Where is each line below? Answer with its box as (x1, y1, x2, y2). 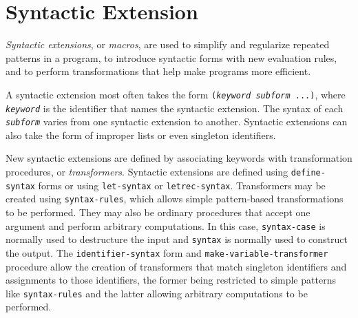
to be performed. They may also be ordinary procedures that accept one (6, 205, 310, 220)
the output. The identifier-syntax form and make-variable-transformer (6, 245, 328, 259)
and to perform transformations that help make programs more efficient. (6, 64, 311, 78)
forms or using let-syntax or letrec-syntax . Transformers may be (38, 178, 326, 192)
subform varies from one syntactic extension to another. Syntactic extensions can (6, 114, 348, 129)
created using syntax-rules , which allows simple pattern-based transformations (6, 191, 344, 206)
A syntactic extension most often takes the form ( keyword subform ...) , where (6, 87, 346, 101)
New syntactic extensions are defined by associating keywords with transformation (6, 151, 352, 165)
